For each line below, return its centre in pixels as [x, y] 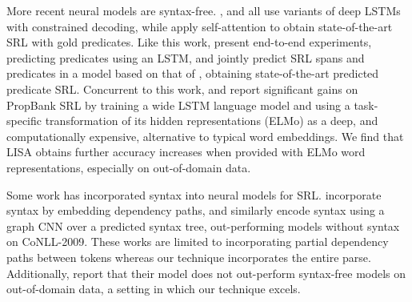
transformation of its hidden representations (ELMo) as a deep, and [212, 121]
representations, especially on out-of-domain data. [129, 167]
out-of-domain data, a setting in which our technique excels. [154, 289]
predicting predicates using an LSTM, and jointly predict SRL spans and [186, 57]
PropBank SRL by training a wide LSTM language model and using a [178, 105]
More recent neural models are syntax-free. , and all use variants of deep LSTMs [204, 10]
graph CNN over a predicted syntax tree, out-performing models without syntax [203, 225]
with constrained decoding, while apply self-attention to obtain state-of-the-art [200, 26]
